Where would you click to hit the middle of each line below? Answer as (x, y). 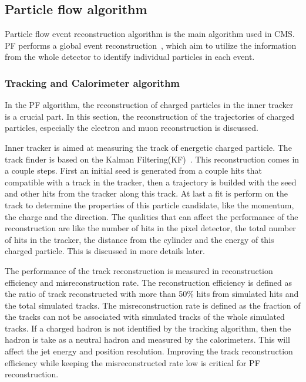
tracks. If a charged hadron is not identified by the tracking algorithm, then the (148, 328)
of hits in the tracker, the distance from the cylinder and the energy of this (139, 239)
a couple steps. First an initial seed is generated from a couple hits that (133, 170)
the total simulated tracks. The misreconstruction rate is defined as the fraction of (153, 305)
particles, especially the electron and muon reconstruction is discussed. (132, 128)
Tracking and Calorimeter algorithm (93, 82)
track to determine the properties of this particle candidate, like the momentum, (149, 204)
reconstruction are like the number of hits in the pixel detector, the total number (150, 228)
